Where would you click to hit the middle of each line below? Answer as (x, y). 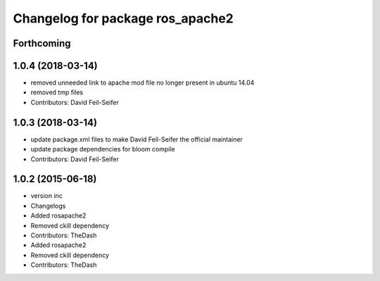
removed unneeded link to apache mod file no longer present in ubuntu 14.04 (142, 83)
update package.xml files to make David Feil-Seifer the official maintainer (137, 139)
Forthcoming (42, 43)
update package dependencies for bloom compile (103, 149)
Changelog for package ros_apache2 (123, 18)
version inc (47, 196)
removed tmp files (57, 92)
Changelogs (48, 206)
